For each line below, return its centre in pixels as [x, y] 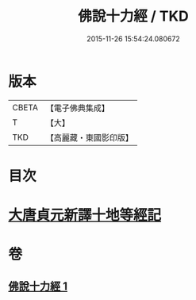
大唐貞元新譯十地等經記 [85, 215]
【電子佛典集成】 [77, 108]
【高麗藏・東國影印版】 [89, 137]
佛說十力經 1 [38, 286]
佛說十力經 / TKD [133, 16]
